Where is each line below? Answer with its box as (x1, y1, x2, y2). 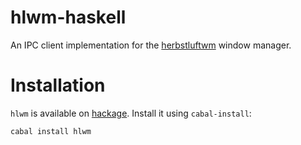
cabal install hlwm (10, 126, 92, 136)
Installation (10, 74, 106, 97)
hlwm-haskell (10, 6, 127, 29)
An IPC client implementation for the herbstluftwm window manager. (10, 39, 292, 51)
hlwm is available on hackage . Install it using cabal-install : (10, 107, 252, 119)
